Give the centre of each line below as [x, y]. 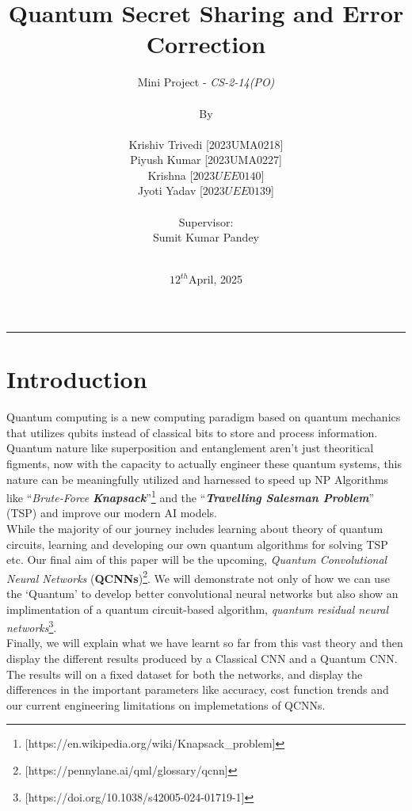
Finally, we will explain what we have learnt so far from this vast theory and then [205, 643]
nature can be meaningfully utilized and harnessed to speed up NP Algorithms [198, 479]
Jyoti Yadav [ [170, 190]
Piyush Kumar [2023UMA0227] [206, 160]
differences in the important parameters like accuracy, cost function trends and [198, 689]
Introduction [77, 379]
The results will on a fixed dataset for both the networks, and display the [185, 674]
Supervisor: [206, 221]
